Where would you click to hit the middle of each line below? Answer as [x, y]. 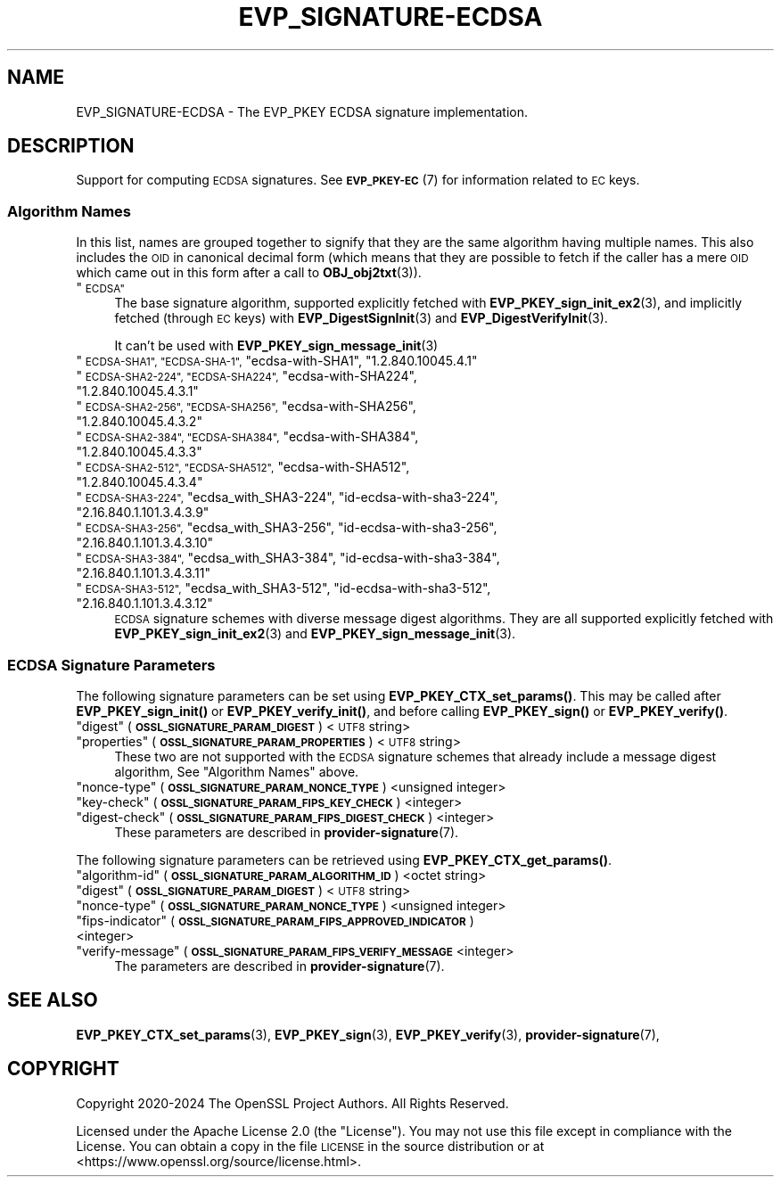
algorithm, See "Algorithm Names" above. [237, 771]
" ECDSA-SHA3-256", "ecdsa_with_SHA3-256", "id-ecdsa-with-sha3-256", [287, 528]
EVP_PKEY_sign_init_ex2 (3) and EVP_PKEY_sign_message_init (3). [315, 634]
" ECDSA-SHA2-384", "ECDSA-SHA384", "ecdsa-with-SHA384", [247, 437]
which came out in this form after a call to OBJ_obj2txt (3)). [249, 273]
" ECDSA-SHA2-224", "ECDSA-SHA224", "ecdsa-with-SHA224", [247, 376]
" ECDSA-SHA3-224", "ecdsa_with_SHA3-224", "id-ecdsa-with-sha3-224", [287, 497]
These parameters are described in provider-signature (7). [287, 832]
